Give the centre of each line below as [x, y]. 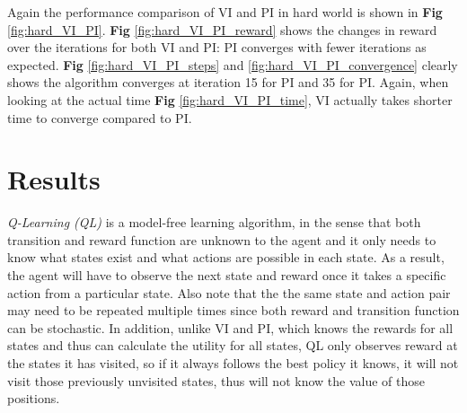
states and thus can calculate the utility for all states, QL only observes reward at [233, 345]
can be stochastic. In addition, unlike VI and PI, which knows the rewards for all [230, 327]
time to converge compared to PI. [100, 117]
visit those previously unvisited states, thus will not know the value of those [216, 380]
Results [54, 179]
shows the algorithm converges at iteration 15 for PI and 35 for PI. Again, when [228, 82]
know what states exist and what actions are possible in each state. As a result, [226, 257]
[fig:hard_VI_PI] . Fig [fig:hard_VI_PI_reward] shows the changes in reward [222, 29]
